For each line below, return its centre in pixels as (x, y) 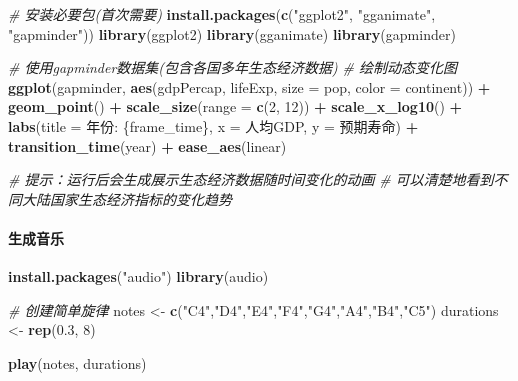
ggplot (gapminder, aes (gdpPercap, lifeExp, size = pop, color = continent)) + (249, 86)
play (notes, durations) (77, 362)
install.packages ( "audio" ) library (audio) (138, 276)
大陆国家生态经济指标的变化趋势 (126, 198)
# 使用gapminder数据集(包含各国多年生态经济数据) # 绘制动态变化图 (232, 67)
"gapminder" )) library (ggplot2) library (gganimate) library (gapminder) (232, 33)
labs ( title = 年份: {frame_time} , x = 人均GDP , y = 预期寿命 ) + (213, 125)
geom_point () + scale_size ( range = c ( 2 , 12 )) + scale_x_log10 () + (235, 106)
